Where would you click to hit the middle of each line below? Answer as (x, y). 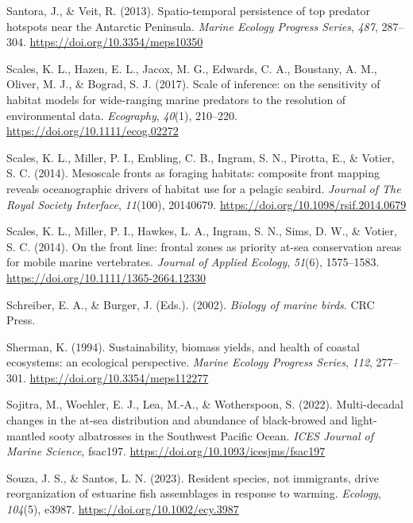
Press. (21, 320)
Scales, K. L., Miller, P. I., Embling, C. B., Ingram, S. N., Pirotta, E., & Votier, (201, 157)
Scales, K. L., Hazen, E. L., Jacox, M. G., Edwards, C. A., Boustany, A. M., (192, 68)
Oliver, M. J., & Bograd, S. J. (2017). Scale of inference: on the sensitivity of (193, 84)
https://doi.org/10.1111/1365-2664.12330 (106, 277)
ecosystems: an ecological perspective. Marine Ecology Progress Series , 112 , (189, 362)
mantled (26, 435)
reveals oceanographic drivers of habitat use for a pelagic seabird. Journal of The (204, 188)
